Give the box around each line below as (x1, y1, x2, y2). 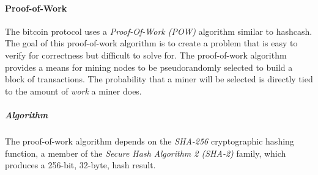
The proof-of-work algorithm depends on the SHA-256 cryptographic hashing (5, 134, 294, 147)
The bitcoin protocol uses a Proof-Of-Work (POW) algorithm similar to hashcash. (5, 24, 312, 37)
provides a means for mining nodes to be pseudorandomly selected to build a (5, 60, 293, 73)
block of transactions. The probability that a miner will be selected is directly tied (5, 73, 313, 85)
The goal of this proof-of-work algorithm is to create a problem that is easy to (5, 37, 298, 49)
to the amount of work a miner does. (5, 84, 142, 97)
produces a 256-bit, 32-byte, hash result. (5, 159, 156, 171)
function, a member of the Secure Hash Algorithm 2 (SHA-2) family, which (5, 146, 286, 159)
